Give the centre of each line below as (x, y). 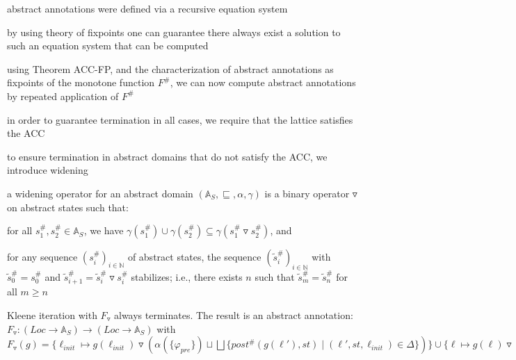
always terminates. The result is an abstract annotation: (233, 315)
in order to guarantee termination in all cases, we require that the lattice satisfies (180, 119)
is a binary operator (307, 193)
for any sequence (42, 257)
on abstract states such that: (68, 207)
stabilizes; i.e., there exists (187, 276)
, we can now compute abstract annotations (263, 82)
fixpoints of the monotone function (81, 82)
